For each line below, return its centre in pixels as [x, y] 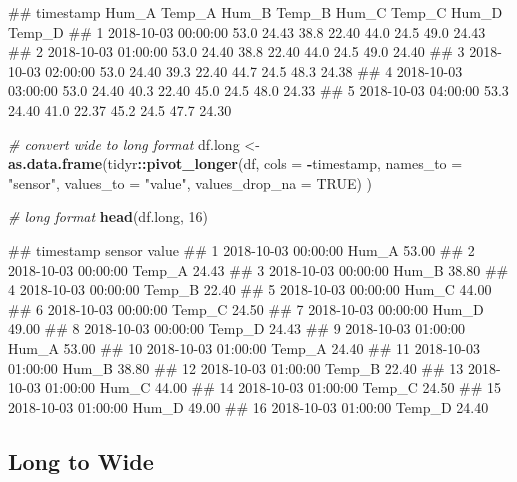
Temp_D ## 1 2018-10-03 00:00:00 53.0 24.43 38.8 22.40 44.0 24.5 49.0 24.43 [247, 31]
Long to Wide [81, 460]
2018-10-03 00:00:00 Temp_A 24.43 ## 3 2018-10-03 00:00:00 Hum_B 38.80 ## [258, 269]
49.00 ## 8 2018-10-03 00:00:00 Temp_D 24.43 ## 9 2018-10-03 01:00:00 [237, 328]
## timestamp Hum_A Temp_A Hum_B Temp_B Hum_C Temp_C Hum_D [255, 12]
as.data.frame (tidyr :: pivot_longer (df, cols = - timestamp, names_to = [235, 163]
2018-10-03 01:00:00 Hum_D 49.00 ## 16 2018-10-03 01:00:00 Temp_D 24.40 [248, 406]
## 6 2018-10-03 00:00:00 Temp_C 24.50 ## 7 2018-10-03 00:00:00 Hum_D [246, 308]
